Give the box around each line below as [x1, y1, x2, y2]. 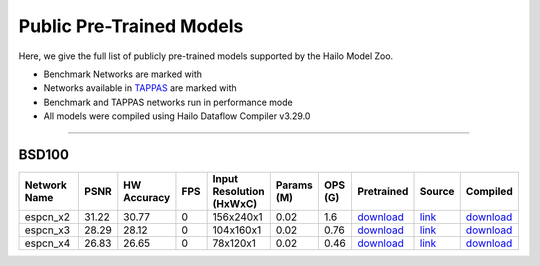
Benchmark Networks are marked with [43, 68, 203, 80]
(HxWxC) [212, 197, 258, 211]
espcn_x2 [24, 210, 70, 224]
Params [275, 178, 314, 192]
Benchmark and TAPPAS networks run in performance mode [43, 96, 294, 108]
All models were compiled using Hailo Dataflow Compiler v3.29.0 [43, 110, 311, 122]
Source [419, 185, 455, 199]
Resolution [212, 185, 265, 199]
